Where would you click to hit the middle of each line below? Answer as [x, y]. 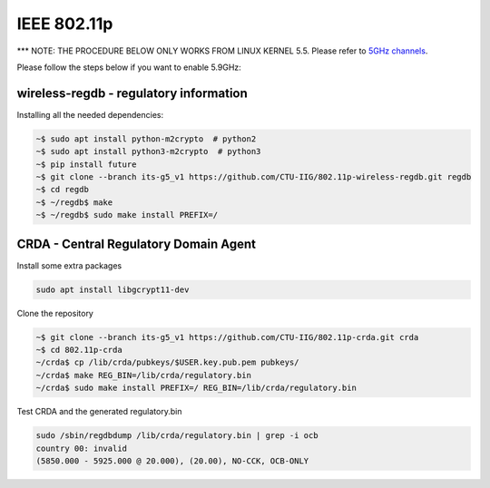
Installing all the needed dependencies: [90, 114]
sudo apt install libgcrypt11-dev [113, 289]
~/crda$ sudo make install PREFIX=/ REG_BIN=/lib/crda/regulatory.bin [196, 388]
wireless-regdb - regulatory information [132, 93]
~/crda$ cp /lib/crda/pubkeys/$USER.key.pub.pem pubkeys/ [167, 362]
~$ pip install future [86, 164]
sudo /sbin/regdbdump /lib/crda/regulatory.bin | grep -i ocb [177, 436]
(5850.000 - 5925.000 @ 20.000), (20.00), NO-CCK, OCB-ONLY [172, 461]
